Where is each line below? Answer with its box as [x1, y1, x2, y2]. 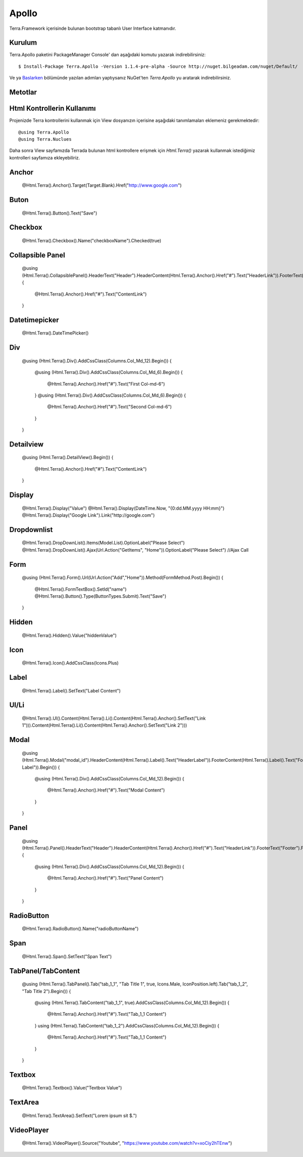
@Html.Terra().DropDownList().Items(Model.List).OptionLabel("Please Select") [22, 540, 185, 546]
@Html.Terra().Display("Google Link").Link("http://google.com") [22, 512, 155, 518]
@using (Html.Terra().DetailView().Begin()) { [22, 454, 114, 461]
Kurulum [9, 38, 37, 47]
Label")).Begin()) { [22, 764, 60, 770]
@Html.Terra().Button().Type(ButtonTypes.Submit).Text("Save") [34, 593, 167, 599]
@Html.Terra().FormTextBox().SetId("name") [34, 586, 127, 592]
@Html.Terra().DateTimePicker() [22, 330, 89, 336]
